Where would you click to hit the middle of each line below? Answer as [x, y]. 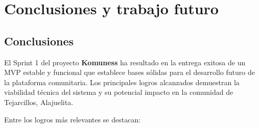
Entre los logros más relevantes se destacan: [73, 119]
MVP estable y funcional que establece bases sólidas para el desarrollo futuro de [129, 72]
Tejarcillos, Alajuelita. [39, 102]
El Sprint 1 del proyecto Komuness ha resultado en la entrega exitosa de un [125, 62]
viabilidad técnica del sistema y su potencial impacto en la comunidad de [119, 92]
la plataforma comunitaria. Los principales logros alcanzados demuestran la [122, 82]
